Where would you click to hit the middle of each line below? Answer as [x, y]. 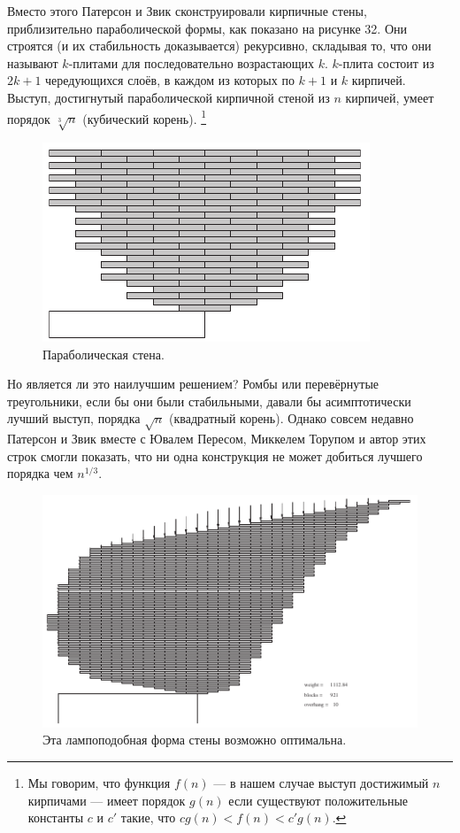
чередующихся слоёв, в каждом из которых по [170, 80]
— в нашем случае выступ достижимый [321, 783]
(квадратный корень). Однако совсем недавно [291, 418]
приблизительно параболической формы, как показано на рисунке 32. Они [207, 28]
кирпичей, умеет [390, 97]
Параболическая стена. [103, 354]
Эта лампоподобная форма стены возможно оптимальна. [195, 740]
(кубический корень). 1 [145, 117]
